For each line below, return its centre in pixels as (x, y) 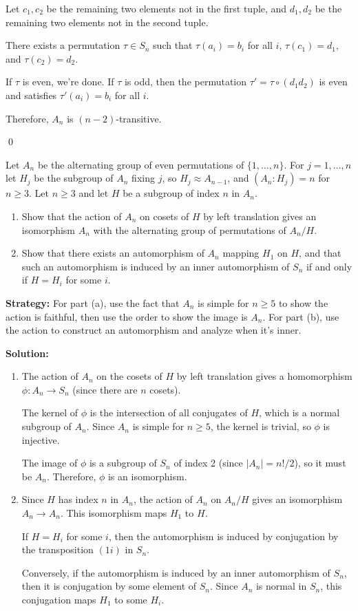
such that (173, 45)
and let (94, 193)
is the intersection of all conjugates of (169, 412)
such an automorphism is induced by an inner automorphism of (156, 266)
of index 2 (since (208, 463)
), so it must (320, 463)
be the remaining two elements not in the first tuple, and (167, 8)
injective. (41, 439)
